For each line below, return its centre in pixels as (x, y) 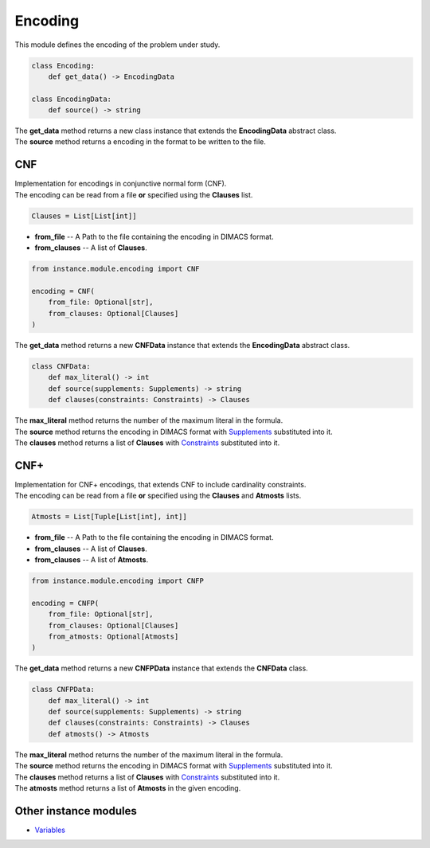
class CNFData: (61, 367)
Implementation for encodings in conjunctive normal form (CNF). (121, 184)
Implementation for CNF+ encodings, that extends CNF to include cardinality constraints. (160, 484)
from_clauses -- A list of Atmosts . (92, 560)
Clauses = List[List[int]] (84, 216)
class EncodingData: (71, 99)
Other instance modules (76, 811)
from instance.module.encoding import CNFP (118, 581)
